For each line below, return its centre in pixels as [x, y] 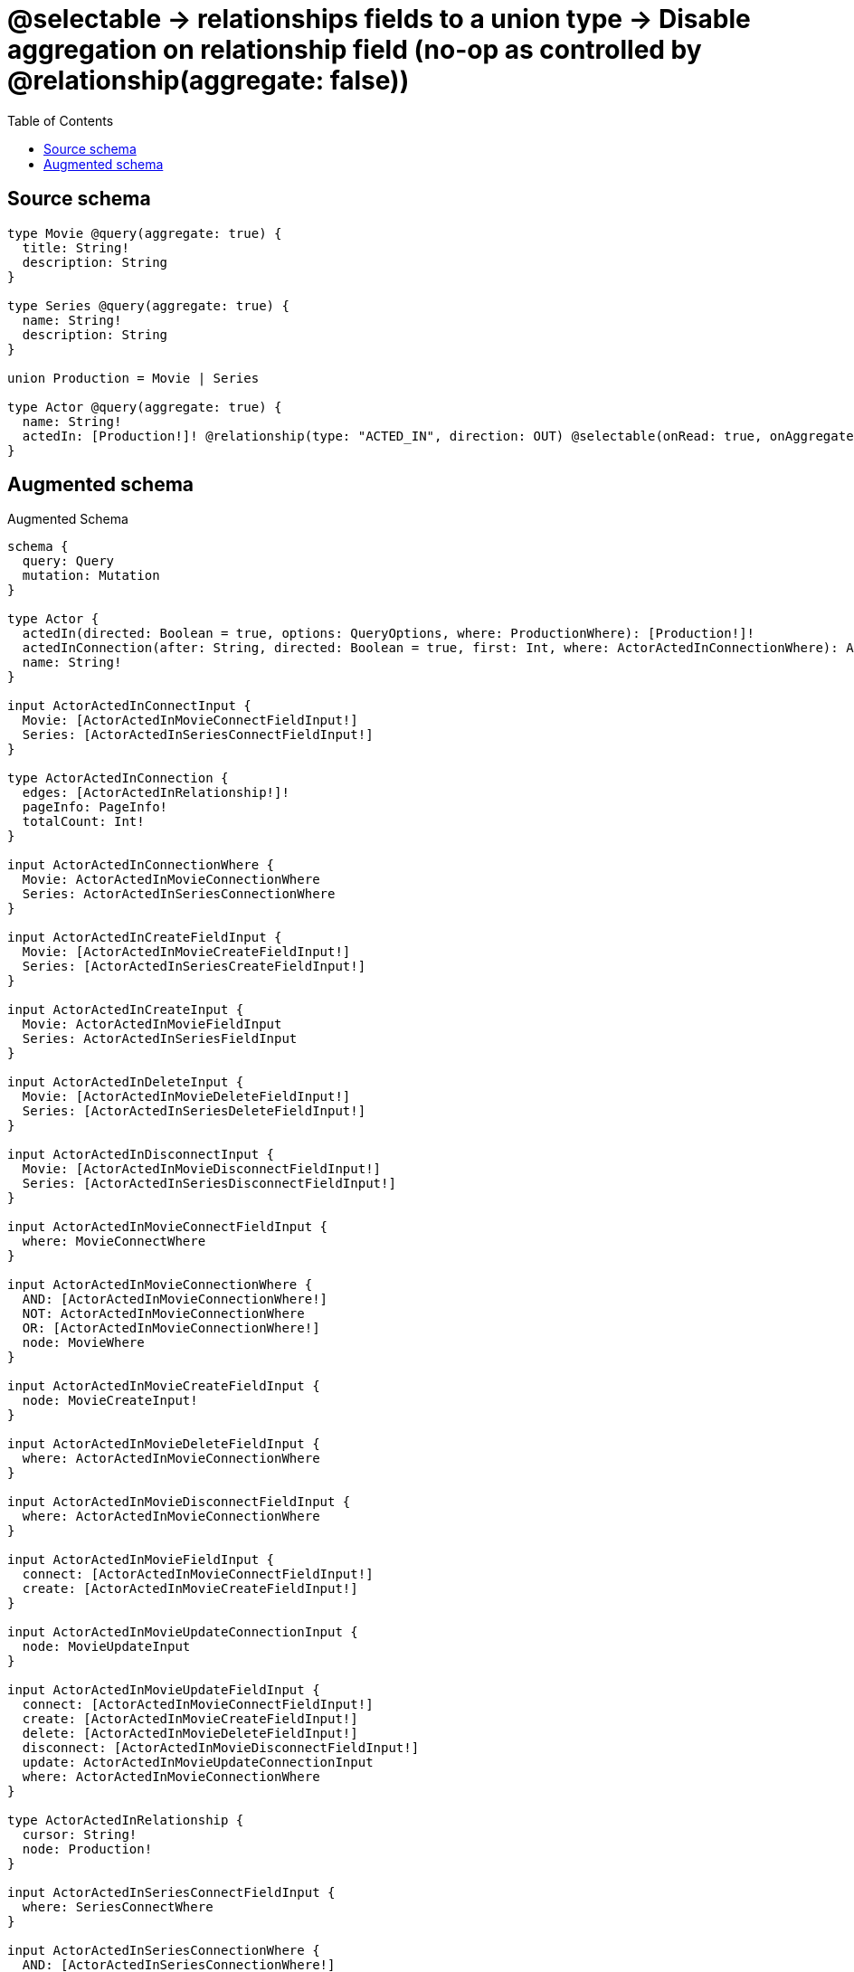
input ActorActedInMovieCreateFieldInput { [164, 1386]
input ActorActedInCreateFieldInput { [145, 938]
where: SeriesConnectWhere [118, 1907]
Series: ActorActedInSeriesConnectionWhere [179, 894]
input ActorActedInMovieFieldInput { [141, 1560]
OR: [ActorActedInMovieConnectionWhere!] [171, 1328]
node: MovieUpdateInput [106, 1647]
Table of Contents [61, 120]
